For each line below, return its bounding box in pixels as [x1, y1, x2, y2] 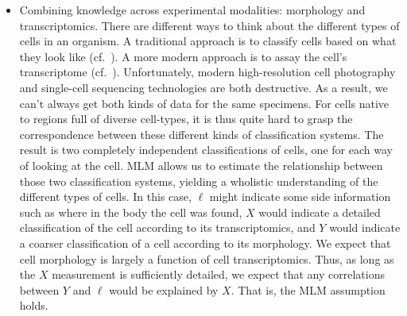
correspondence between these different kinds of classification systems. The [19, 125, 384, 142]
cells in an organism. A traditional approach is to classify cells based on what [19, 33, 397, 49]
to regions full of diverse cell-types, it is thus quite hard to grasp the [19, 110, 353, 127]
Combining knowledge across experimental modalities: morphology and [19, 2, 366, 17]
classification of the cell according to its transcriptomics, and [19, 219, 316, 236]
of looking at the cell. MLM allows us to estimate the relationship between [19, 156, 383, 173]
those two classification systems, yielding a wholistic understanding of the [19, 172, 378, 189]
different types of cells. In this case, [19, 188, 192, 205]
